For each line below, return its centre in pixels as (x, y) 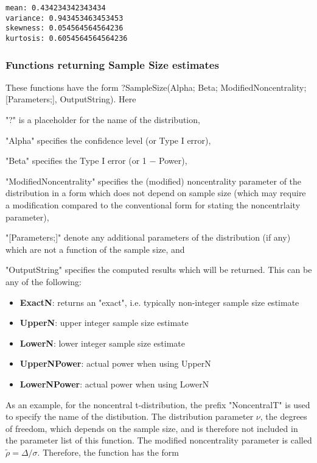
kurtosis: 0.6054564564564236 (67, 38)
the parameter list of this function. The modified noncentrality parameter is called (159, 440)
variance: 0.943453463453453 (64, 18)
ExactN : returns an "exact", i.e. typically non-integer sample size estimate (159, 302)
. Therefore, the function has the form (108, 452)
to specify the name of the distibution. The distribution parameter (130, 416)
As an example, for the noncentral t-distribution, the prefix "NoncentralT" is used (158, 404)
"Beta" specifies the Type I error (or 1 (76, 161)
